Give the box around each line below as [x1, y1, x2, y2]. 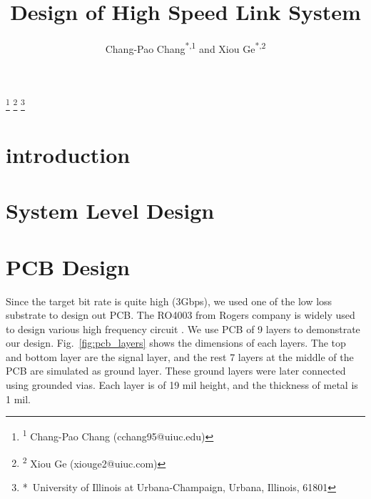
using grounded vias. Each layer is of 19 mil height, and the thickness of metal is [6, 377, 358, 392]
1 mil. [6, 391, 31, 406]
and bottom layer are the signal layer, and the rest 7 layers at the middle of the [6, 349, 354, 364]
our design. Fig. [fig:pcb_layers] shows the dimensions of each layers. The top [6, 335, 346, 350]
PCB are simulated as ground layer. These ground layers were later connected [6, 363, 346, 378]
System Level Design [6, 196, 215, 225]
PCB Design [6, 252, 130, 281]
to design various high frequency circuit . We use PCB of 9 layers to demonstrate [6, 321, 360, 336]
